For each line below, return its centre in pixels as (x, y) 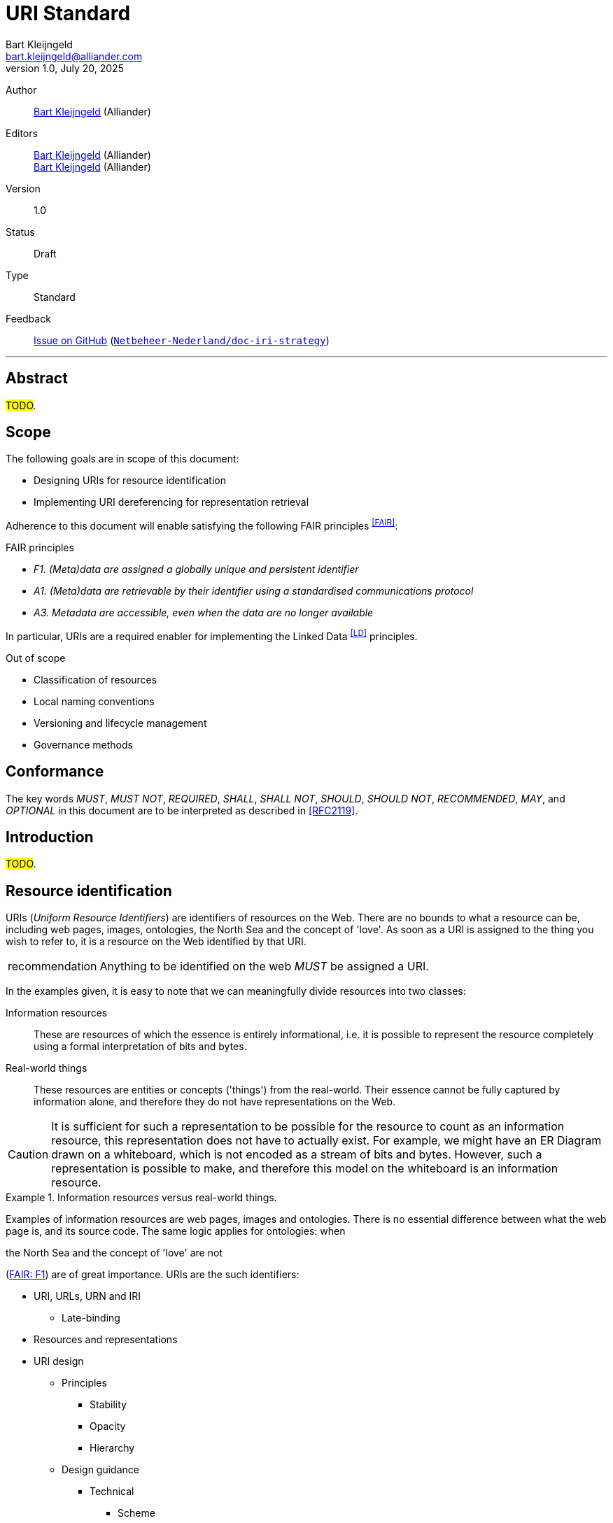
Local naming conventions (94, 701)
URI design (59, 1361)
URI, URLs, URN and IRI (87, 1296)
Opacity (108, 1426)
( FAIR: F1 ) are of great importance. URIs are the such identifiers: (153, 1275)
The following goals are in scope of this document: (122, 459)
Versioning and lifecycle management (120, 723)
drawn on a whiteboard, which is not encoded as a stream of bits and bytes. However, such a (297, 1155)
